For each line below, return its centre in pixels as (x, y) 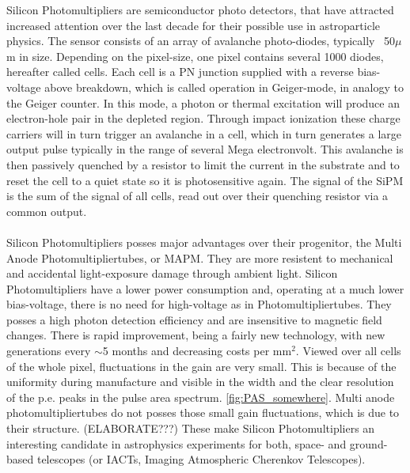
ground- (368, 443)
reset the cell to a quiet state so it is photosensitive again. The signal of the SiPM (205, 180)
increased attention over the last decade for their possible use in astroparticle (194, 25)
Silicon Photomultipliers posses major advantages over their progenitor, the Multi (204, 242)
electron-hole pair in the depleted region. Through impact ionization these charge (203, 118)
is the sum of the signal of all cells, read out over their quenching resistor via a (197, 196)
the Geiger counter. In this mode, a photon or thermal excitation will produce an (203, 102)
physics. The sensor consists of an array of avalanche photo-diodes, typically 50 (201, 41)
